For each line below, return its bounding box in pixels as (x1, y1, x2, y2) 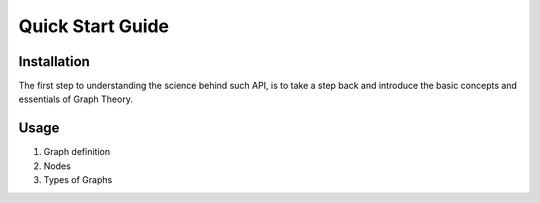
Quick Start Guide (18, 15, 170, 37)
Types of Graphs (43, 174, 113, 186)
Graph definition (43, 146, 110, 158)
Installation (18, 53, 90, 70)
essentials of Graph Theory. (18, 93, 134, 105)
